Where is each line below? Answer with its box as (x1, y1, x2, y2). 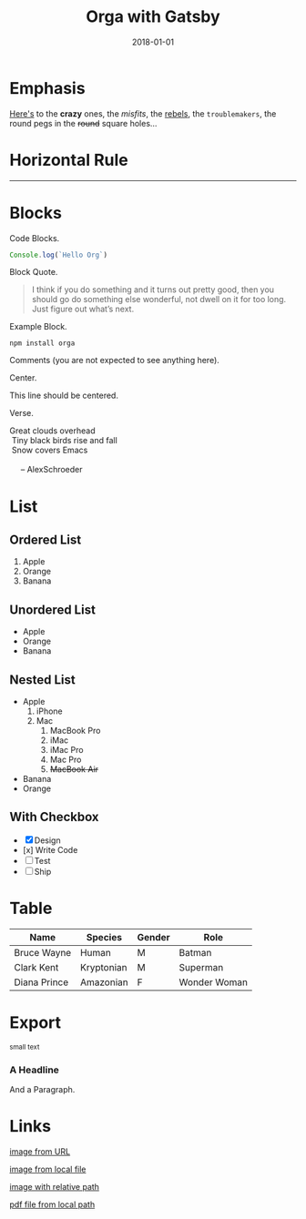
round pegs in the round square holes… (9, 117, 158, 128)
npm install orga (9, 339, 76, 348)
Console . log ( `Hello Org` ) (9, 250, 107, 259)
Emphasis (9, 77, 86, 98)
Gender (137, 930, 170, 943)
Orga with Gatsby (86, 6, 220, 27)
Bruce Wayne (14, 946, 72, 959)
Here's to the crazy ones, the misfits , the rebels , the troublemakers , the (9, 107, 277, 119)
